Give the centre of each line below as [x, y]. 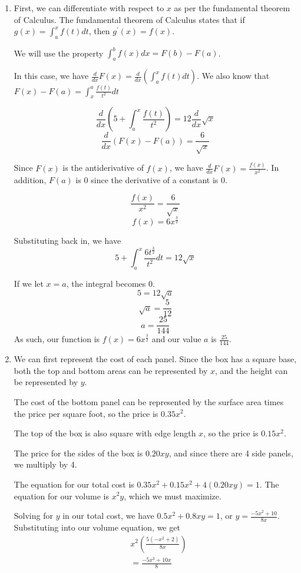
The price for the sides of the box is [78, 453]
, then [99, 31]
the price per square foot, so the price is [86, 413]
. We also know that [233, 76]
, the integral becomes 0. [110, 284]
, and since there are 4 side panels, [231, 453]
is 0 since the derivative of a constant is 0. [151, 179]
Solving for [33, 516]
